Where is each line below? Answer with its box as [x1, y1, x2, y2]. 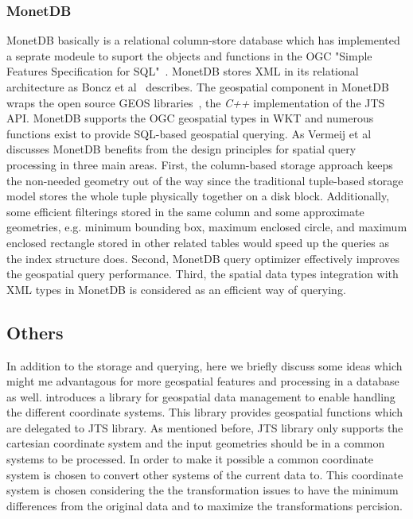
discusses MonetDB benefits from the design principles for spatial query [6, 141, 357, 157]
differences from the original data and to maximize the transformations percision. [6, 497, 403, 513]
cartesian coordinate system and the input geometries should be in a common [6, 435, 385, 451]
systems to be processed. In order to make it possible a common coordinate [6, 451, 374, 467]
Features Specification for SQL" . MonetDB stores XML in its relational [6, 63, 359, 79]
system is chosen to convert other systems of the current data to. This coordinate [6, 466, 403, 482]
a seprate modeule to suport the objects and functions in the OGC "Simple [6, 47, 372, 64]
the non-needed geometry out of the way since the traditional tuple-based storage [6, 172, 403, 188]
